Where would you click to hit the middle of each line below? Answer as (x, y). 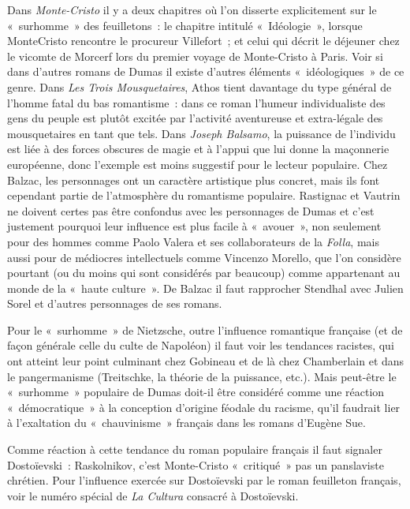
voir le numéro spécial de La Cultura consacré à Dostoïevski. (153, 495)
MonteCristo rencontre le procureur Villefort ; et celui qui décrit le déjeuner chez (203, 41)
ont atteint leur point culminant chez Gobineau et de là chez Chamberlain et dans (206, 361)
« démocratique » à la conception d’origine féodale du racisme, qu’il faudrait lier (204, 407)
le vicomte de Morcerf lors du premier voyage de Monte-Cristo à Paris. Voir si (195, 56)
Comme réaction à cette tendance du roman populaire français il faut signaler (195, 449)
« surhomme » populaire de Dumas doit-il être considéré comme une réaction (196, 392)
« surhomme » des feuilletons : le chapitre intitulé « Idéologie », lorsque (185, 25)
